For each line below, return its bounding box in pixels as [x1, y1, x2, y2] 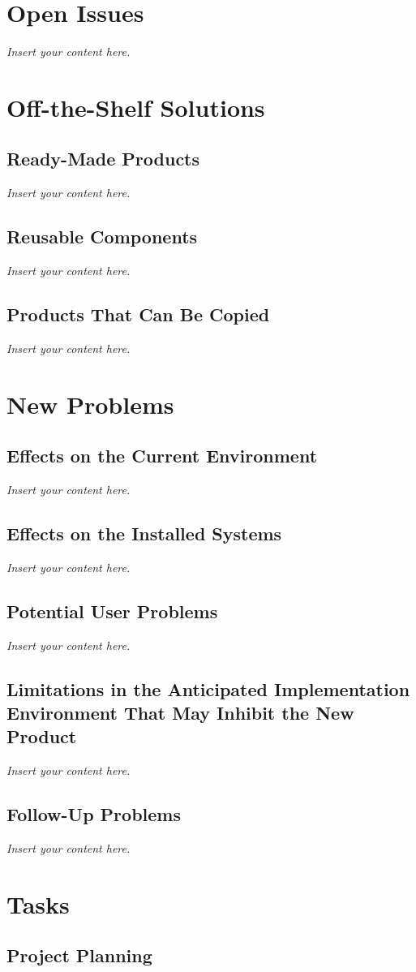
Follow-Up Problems [6, 802, 181, 827]
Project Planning [6, 943, 152, 968]
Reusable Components [6, 224, 198, 249]
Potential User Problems [6, 598, 218, 623]
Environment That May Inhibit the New [6, 700, 354, 725]
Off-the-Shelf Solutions [6, 90, 265, 123]
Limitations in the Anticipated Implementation [6, 676, 410, 701]
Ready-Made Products [6, 146, 200, 171]
